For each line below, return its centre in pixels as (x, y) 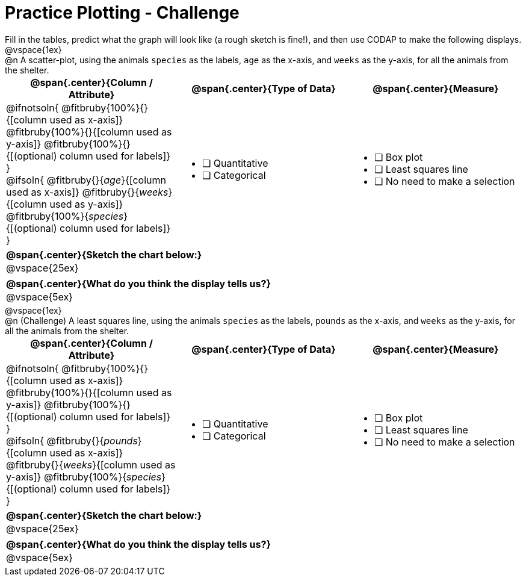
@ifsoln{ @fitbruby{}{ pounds (72, 440)
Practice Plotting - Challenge (122, 13)
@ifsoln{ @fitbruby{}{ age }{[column (86, 180)
